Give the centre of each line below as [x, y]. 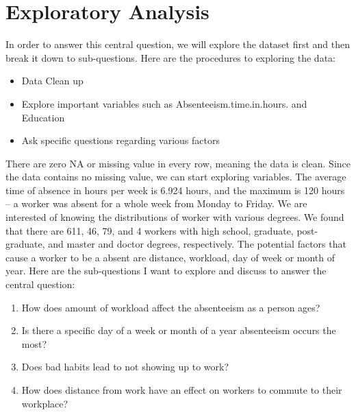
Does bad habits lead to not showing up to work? [125, 367]
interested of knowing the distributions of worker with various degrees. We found [175, 217]
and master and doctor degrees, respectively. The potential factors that [197, 244]
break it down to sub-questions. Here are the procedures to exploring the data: [170, 57]
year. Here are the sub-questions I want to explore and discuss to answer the [166, 271]
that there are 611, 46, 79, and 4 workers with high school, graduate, [150, 230]
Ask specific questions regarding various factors [120, 140]
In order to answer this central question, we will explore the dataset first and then [178, 44]
